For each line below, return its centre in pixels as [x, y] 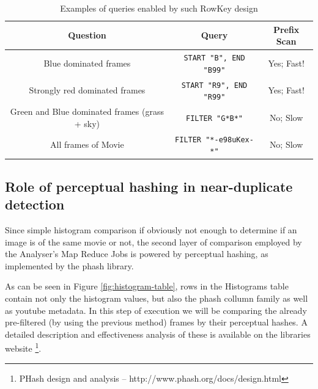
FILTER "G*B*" [214, 118]
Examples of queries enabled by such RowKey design [159, 8]
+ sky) [87, 123]
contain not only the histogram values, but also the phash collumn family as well [157, 298]
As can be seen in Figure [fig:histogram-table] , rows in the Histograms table [147, 286]
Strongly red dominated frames [87, 90]
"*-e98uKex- [230, 140]
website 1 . [23, 347]
